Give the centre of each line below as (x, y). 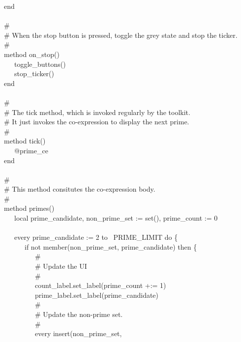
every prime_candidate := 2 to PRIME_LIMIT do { (96, 237)
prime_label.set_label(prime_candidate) (97, 295)
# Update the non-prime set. (79, 314)
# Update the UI (61, 266)
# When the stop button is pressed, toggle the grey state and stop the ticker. (121, 35)
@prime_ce (31, 150)
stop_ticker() (34, 73)
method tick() (25, 141)
